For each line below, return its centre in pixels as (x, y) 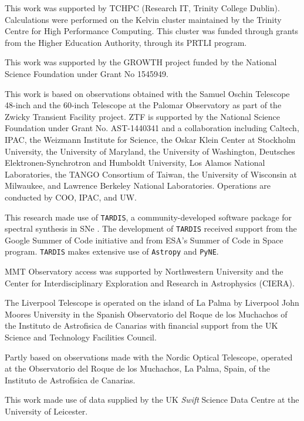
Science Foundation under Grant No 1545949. (87, 73)
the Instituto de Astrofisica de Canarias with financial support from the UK (141, 325)
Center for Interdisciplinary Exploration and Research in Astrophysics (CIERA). (150, 283)
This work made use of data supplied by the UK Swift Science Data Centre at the (152, 400)
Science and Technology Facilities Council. (81, 337)
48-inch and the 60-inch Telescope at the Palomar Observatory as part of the (143, 105)
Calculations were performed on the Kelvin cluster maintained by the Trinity (143, 19)
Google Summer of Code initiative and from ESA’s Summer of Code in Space (144, 240)
